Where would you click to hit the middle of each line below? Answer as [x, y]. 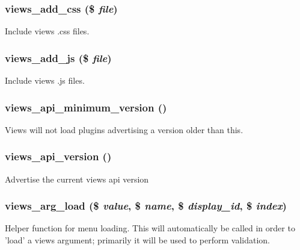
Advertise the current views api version [77, 179]
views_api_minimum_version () [86, 107]
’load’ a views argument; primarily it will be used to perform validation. [137, 240]
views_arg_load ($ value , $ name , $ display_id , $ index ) [146, 206]
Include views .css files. [47, 31]
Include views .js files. [45, 80]
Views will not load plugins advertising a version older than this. [124, 129]
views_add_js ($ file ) [58, 58]
